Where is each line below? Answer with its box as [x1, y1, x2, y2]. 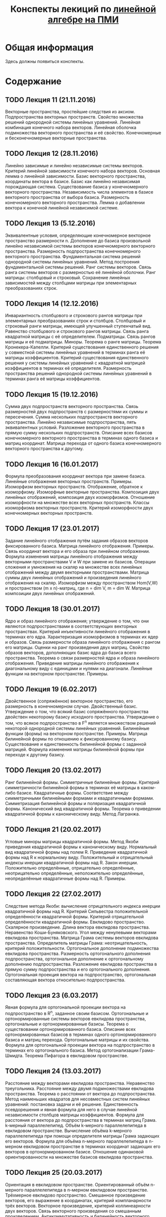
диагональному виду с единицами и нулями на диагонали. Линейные [5, 665, 153, 671]
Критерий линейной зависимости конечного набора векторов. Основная [5, 168, 160, 174]
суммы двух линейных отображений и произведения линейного [5, 574, 142, 580]
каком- [140, 784, 156, 790]
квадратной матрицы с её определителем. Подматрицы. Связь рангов [5, 334, 156, 339]
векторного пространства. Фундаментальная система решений [5, 253, 141, 259]
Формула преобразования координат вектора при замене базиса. [5, 473, 146, 479]
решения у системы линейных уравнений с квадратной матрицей [5, 360, 145, 366]
